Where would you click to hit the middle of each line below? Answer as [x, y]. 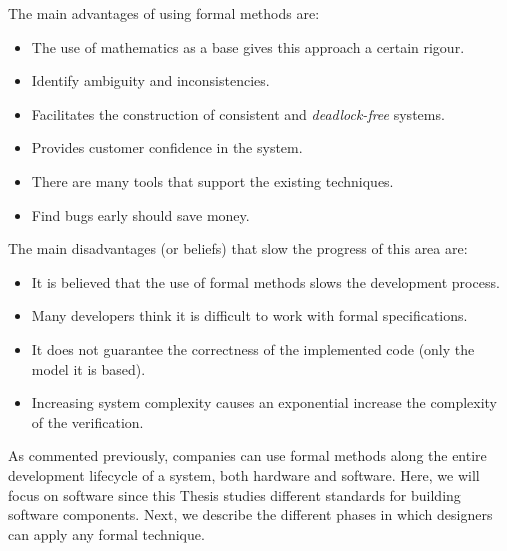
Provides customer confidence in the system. [167, 147]
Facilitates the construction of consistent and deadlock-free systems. [238, 113]
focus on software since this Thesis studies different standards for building [234, 494]
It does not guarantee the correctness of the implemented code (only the [253, 348]
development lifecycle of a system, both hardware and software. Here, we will [244, 474]
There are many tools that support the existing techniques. [212, 180]
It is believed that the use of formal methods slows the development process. [265, 281]
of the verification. [87, 421]
